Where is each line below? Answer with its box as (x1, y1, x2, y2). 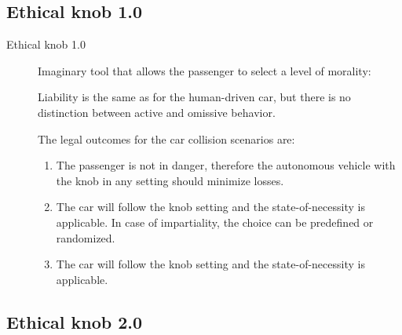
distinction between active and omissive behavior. (38, 104, 276, 120)
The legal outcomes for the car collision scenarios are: (38, 130, 295, 147)
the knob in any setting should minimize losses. (56, 172, 284, 188)
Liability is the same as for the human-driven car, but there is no (38, 89, 351, 105)
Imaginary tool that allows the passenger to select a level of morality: (38, 62, 371, 78)
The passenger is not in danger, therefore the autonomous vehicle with (56, 157, 396, 173)
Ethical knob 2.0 (6, 309, 143, 333)
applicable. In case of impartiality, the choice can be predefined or (56, 213, 374, 230)
